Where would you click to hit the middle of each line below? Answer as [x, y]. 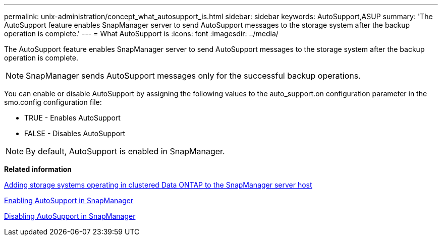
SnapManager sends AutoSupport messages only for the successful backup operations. [193, 76]
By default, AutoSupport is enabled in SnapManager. [125, 151]
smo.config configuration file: [53, 102]
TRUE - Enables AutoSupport [72, 118]
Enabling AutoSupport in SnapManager [69, 200]
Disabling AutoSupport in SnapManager [70, 216]
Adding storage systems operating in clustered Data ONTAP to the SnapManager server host [158, 185]
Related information [38, 169]
